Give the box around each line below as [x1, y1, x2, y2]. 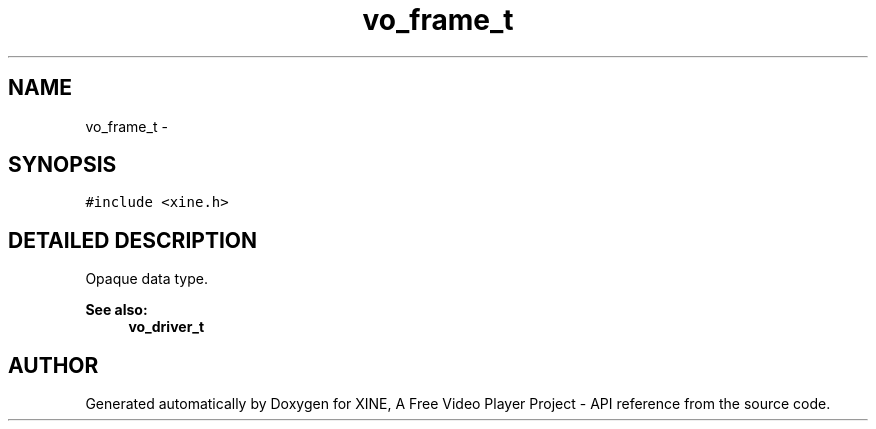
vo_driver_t [128, 318, 205, 336]
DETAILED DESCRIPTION [8, 227, 258, 253]
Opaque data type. [85, 270, 208, 288]
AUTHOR [8, 352, 99, 378]
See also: [85, 301, 148, 319]
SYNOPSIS [8, 152, 117, 178]
